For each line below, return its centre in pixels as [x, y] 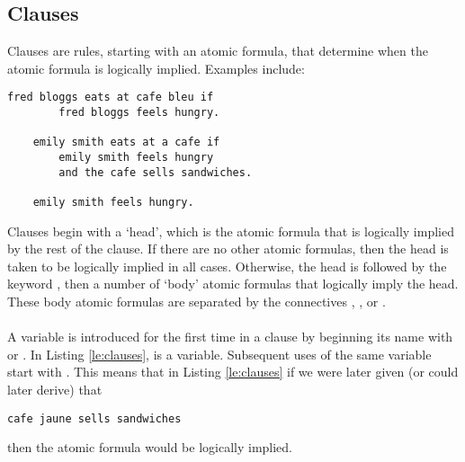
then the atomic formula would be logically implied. [150, 447]
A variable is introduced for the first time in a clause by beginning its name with [230, 337]
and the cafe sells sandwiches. [156, 172]
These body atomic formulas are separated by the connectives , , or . [197, 302]
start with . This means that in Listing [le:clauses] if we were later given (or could [233, 372]
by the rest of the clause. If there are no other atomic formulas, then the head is [228, 249]
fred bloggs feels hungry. [139, 113]
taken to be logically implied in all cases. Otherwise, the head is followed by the [227, 266]
